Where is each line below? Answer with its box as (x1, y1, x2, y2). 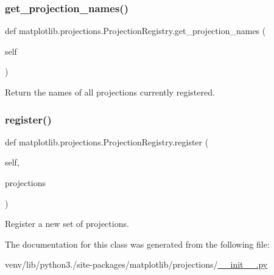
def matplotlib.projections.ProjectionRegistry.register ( (5, 135, 209, 148)
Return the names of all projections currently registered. (5, 86, 215, 98)
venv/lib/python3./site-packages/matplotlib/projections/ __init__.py (5, 258, 268, 271)
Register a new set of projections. (5, 217, 129, 230)
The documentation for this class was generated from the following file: (5, 237, 270, 250)
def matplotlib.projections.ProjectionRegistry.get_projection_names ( (5, 24, 266, 37)
